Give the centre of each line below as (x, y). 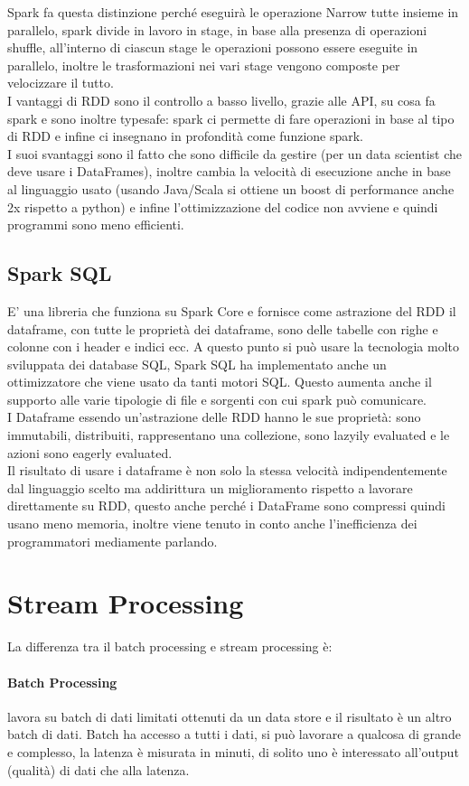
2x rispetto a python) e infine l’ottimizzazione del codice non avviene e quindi (223, 206)
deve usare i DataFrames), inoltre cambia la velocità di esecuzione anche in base (229, 171)
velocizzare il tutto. (61, 83)
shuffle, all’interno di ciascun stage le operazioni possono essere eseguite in (213, 47)
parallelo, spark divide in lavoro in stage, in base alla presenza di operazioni (217, 29)
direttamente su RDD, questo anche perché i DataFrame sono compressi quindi (226, 505)
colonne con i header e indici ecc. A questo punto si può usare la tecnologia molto (233, 346)
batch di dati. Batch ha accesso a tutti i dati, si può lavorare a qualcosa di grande (234, 734)
